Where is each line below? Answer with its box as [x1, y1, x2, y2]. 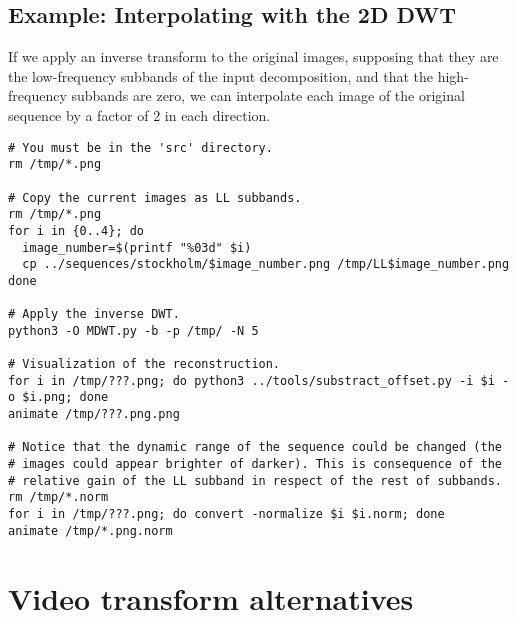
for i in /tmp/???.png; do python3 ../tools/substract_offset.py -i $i [8, 373, 495, 388]
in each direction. [164, 104, 271, 125]
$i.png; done [22, 390, 109, 405]
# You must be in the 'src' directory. [8, 140, 273, 155]
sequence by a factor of [8, 104, 149, 125]
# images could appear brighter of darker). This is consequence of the [8, 457, 502, 472]
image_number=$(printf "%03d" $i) [22, 240, 252, 255]
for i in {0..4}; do [8, 223, 145, 238]
